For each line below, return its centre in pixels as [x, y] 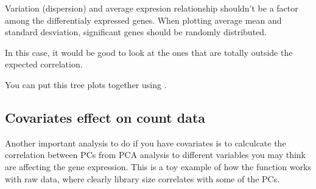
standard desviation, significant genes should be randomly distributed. [136, 32]
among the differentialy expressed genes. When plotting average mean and [143, 20]
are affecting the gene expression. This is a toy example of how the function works [158, 166]
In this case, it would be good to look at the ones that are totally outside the [149, 52]
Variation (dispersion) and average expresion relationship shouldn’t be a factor [152, 8]
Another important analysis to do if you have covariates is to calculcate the [146, 143]
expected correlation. [44, 64]
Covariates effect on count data [105, 117]
